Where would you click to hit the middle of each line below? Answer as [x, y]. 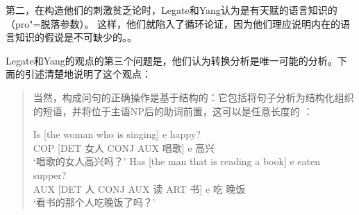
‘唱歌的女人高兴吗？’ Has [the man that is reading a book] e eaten [176, 161]
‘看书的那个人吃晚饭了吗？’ [94, 202]
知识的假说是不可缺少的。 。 [76, 37]
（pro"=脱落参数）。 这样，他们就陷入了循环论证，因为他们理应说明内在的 [173, 23]
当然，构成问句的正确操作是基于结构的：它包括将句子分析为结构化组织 [193, 97]
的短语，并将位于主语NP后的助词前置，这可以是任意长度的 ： [173, 111]
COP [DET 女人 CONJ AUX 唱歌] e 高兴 [124, 147]
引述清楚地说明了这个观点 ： [88, 74]
